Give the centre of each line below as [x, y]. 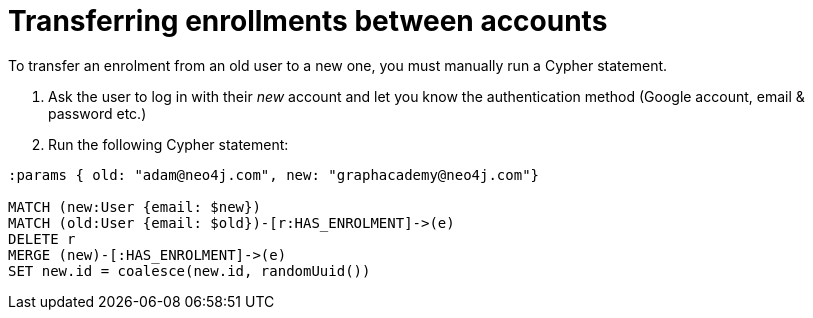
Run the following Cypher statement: [168, 144]
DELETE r [42, 238]
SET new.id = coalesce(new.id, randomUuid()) [189, 270]
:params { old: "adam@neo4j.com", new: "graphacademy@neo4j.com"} [274, 174]
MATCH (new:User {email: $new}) [134, 206]
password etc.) [97, 113]
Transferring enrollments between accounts [308, 21]
